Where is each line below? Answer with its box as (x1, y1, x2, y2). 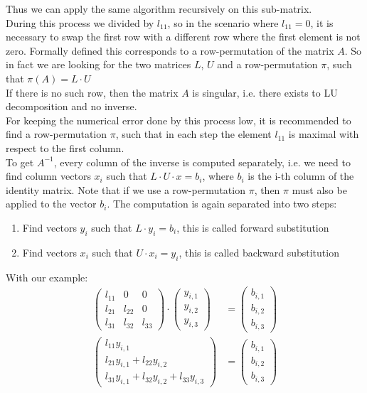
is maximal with (288, 126, 359, 141)
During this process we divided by (6, 15, 154, 30)
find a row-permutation (6, 126, 107, 141)
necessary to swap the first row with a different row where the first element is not (6, 29, 361, 44)
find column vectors (6, 168, 91, 183)
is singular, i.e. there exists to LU (192, 85, 338, 99)
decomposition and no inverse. (6, 99, 137, 114)
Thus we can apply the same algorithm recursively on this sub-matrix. (6, 1, 312, 16)
